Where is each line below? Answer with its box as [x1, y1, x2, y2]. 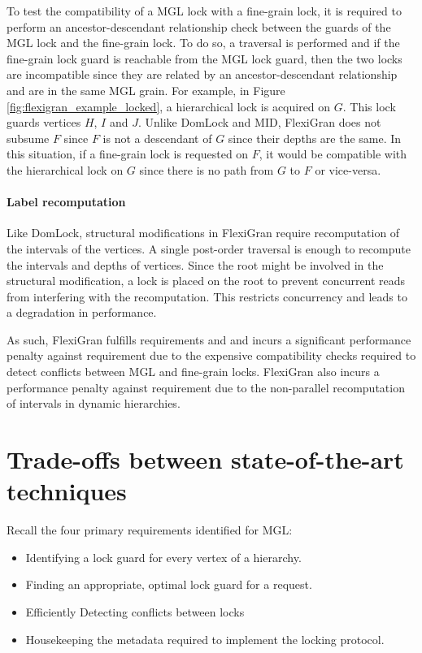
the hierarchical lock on [7, 161, 124, 178]
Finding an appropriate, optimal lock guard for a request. [25, 576, 312, 593]
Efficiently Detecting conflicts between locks [25, 603, 245, 620]
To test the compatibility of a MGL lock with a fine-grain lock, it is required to [7, 2, 402, 19]
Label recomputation [7, 193, 126, 210]
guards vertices [7, 114, 81, 131]
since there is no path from [139, 161, 274, 178]
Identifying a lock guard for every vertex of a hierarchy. [25, 548, 302, 565]
